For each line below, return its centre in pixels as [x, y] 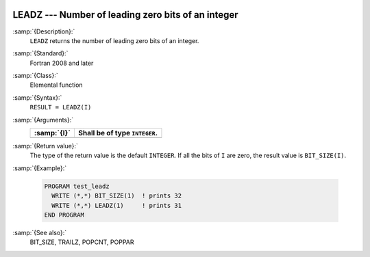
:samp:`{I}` [52, 133]
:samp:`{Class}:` [35, 76]
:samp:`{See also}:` [40, 232]
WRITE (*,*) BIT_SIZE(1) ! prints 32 [116, 196]
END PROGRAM [64, 215]
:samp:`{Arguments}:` [43, 120]
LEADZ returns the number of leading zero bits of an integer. [114, 40]
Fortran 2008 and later [62, 63]
